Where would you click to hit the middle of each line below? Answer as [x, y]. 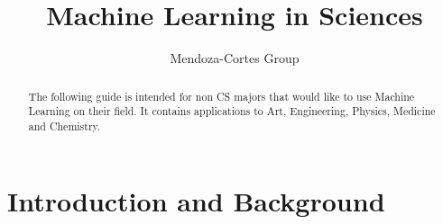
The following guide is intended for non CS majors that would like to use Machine [221, 96]
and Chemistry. [65, 125]
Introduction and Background [196, 201]
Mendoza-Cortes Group [235, 58]
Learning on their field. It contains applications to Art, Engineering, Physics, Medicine [232, 111]
